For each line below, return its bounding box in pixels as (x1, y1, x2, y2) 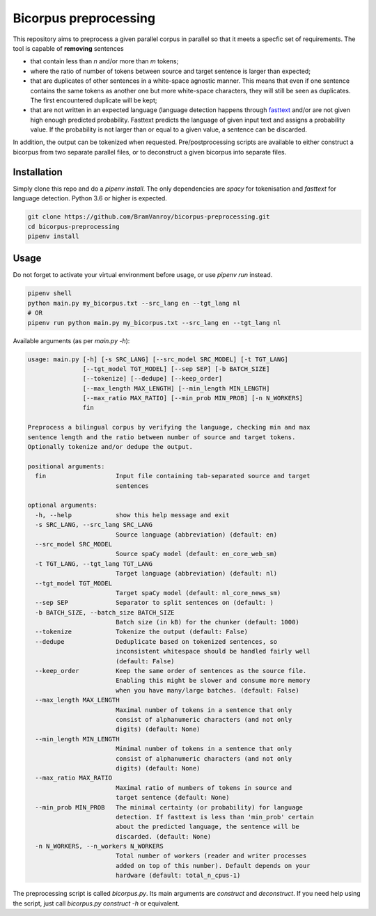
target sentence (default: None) (115, 793, 230, 802)
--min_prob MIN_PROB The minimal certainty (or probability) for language (35, 803, 303, 811)
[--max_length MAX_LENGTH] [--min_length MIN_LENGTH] (82, 384, 270, 393)
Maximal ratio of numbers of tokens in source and (115, 784, 292, 791)
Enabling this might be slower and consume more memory (115, 677, 311, 685)
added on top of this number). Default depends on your (115, 862, 311, 869)
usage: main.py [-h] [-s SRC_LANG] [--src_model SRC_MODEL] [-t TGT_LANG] (27, 355, 289, 363)
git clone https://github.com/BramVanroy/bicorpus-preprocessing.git (27, 213, 270, 221)
